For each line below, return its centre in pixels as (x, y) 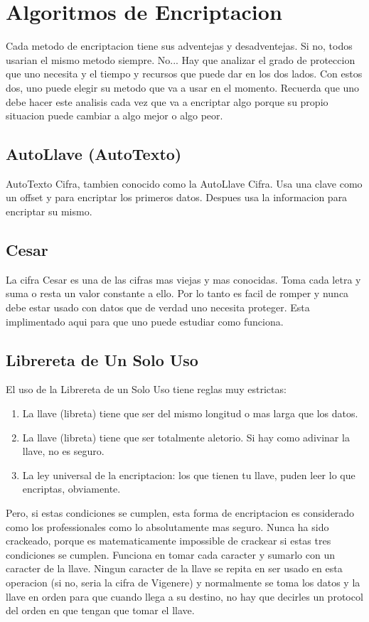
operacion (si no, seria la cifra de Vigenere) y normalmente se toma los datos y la (183, 582)
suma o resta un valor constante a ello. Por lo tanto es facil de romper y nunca (177, 293)
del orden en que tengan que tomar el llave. (100, 610)
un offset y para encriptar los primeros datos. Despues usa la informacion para (177, 197)
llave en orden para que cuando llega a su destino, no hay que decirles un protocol (184, 596)
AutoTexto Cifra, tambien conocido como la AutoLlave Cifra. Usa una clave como (184, 183)
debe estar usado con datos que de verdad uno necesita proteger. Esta (158, 307)
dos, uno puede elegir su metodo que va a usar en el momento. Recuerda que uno (183, 87)
